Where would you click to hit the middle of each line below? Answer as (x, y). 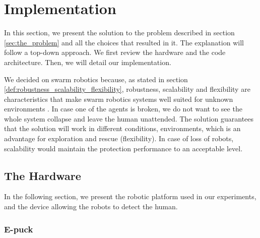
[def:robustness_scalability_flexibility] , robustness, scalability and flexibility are (127, 89)
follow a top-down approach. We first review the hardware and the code (115, 52)
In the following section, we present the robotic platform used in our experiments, (130, 196)
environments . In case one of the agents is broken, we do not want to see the (123, 109)
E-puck (19, 229)
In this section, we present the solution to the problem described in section (119, 33)
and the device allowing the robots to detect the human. (91, 206)
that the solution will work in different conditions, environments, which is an (122, 128)
